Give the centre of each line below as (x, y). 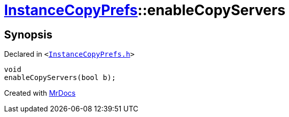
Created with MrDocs (40, 93)
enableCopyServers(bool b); (60, 78)
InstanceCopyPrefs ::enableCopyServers (145, 10)
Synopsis (28, 34)
